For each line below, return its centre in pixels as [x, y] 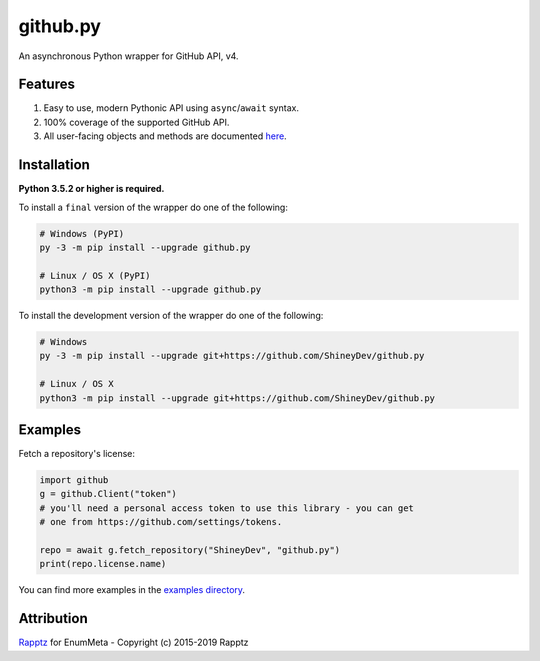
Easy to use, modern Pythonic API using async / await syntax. [171, 108]
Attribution [53, 618]
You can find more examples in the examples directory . [131, 590]
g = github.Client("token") [108, 494]
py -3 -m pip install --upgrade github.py [145, 247]
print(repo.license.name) [103, 564]
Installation [54, 165]
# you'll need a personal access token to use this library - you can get [227, 508]
